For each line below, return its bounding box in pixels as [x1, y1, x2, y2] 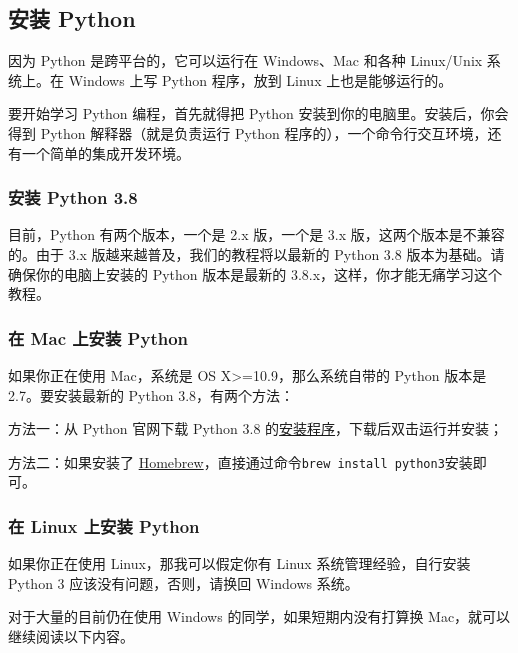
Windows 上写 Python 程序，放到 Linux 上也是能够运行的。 [68, 69, 453, 90]
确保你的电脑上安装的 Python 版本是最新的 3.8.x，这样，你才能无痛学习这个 [8, 263, 503, 284]
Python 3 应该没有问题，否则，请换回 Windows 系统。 [8, 572, 359, 593]
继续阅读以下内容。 [8, 626, 134, 647]
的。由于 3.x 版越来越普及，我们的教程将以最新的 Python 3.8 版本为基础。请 [8, 243, 505, 264]
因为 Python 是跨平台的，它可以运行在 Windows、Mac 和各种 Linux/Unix [8, 50, 483, 71]
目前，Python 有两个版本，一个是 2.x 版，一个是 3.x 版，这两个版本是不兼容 [8, 224, 505, 245]
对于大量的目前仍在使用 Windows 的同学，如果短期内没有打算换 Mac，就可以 [8, 606, 511, 627]
